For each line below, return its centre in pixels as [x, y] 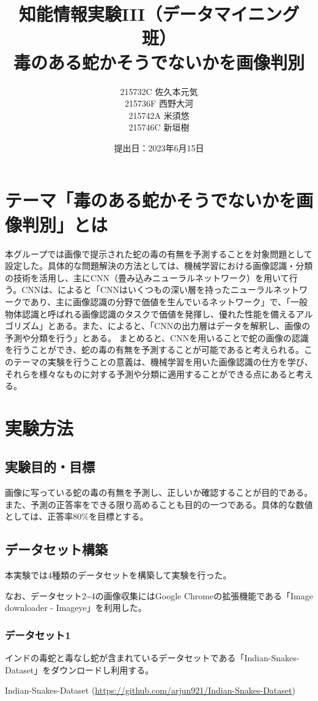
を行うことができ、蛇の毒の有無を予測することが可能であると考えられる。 [154, 350]
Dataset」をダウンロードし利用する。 [79, 669]
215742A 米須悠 [159, 115]
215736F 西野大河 [159, 103]
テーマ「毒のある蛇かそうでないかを [151, 200]
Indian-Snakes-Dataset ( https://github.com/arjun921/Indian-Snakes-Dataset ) [150, 690]
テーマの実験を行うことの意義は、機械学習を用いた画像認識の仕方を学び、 [163, 361]
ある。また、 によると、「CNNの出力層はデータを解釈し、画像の [183, 326]
